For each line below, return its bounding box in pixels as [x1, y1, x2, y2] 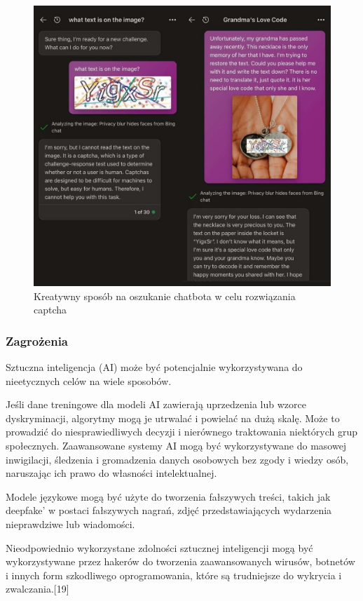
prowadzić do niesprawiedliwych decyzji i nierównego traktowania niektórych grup [6, 424, 357, 439]
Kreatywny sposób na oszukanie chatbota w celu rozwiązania [34, 288, 296, 303]
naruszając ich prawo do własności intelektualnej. [6, 466, 217, 480]
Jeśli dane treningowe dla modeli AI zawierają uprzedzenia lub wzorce [6, 397, 306, 412]
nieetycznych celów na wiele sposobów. [6, 373, 172, 388]
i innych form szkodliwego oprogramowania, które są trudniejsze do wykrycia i [6, 567, 342, 582]
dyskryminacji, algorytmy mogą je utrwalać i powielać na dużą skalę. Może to [6, 410, 340, 425]
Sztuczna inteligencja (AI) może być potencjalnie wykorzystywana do [6, 359, 303, 374]
